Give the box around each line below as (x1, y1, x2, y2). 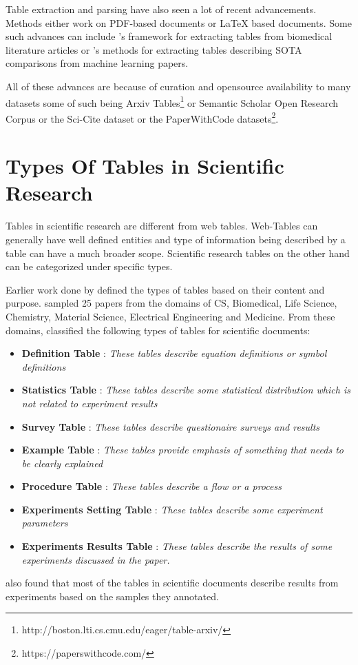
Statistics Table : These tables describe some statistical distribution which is (21, 382, 350, 397)
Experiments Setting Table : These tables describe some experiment (21, 502, 323, 516)
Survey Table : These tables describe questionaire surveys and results (21, 419, 320, 433)
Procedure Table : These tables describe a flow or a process (21, 479, 282, 493)
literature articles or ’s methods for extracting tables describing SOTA (6, 42, 302, 57)
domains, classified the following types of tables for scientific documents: (6, 323, 310, 337)
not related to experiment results (21, 396, 158, 410)
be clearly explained (21, 456, 103, 470)
